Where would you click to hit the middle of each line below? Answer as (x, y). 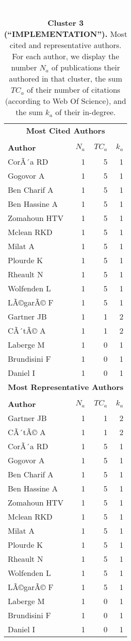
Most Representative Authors (66, 387)
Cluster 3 (65, 22)
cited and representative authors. (66, 45)
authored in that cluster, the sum (65, 78)
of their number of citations (74, 89)
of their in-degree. (86, 112)
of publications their (86, 67)
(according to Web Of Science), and (65, 101)
